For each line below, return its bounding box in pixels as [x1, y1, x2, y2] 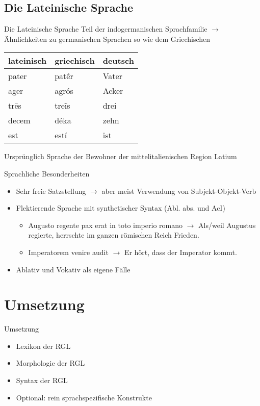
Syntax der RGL [16, 375, 68, 386]
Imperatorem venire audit [28, 246, 109, 257]
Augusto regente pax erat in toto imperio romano [28, 219, 183, 230]
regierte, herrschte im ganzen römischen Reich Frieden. [28, 230, 199, 240]
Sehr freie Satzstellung [16, 185, 86, 196]
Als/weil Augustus [198, 219, 256, 230]
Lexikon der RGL [16, 340, 71, 351]
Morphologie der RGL [16, 358, 85, 368]
